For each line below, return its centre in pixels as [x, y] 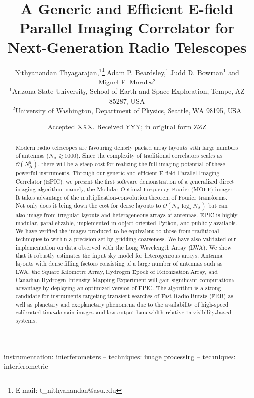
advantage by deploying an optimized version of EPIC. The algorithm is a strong [118, 288]
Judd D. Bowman [197, 72]
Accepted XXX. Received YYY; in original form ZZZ [127, 127]
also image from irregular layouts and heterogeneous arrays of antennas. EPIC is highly [127, 215]
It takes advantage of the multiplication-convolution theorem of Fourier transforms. [121, 197]
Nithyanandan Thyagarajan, [57, 72]
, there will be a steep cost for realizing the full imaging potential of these [131, 163]
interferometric [26, 366]
